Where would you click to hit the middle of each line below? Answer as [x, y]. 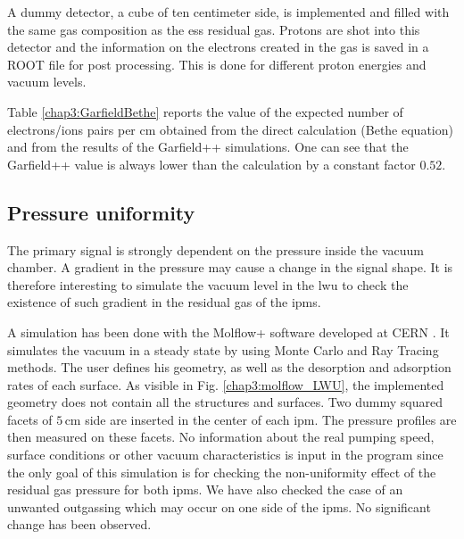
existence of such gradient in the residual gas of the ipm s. [164, 302]
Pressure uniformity [101, 212]
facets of [30, 419]
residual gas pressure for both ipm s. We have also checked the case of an [205, 489]
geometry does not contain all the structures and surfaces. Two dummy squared [225, 402]
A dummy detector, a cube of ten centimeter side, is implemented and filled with [228, 12]
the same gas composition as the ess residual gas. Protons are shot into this [214, 29]
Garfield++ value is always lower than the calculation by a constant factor [211, 164]
